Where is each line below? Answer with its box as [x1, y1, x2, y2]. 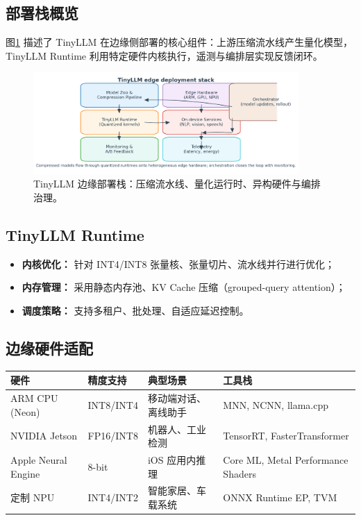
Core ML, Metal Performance [223, 453, 349, 467]
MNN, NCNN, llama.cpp [223, 397, 329, 412]
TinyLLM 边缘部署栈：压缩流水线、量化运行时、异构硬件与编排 [33, 176, 321, 191]
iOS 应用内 [147, 453, 196, 467]
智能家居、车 [147, 483, 206, 498]
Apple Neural [10, 453, 67, 467]
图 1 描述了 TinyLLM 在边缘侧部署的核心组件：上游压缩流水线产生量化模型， [6, 35, 353, 49]
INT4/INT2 [87, 490, 138, 505]
